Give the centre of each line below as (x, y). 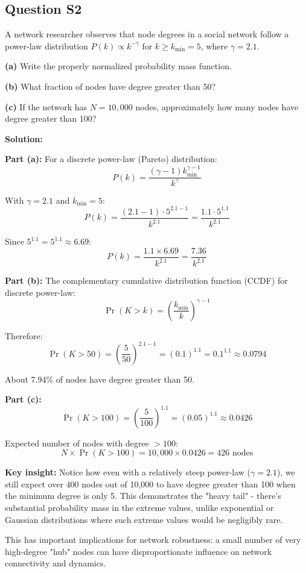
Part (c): (23, 399)
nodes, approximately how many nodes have (217, 106)
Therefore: (24, 335)
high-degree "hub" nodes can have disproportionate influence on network (139, 551)
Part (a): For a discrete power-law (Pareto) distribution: (111, 159)
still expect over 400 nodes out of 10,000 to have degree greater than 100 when (150, 484)
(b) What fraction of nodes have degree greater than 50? (110, 86)
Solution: (24, 138)
